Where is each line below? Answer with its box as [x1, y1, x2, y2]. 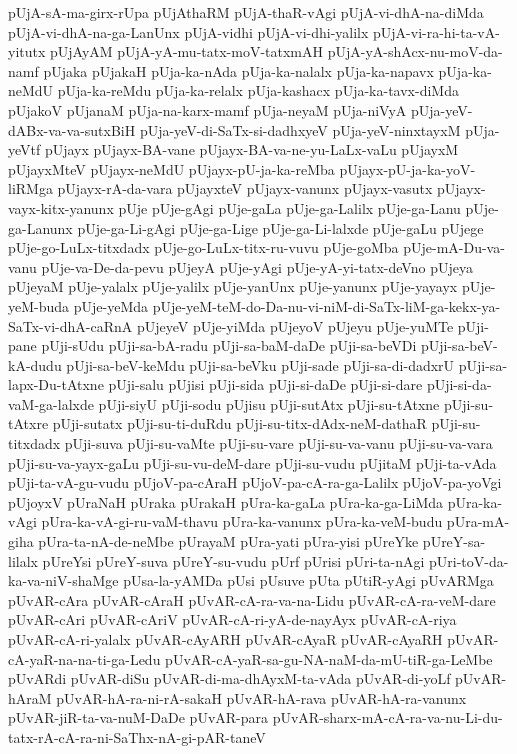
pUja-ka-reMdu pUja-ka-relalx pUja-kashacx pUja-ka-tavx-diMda [57, 80, 459, 101]
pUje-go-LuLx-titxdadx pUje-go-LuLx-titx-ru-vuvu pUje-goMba [8, 237, 399, 258]
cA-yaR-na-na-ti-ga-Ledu [8, 648, 161, 669]
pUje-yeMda [73, 295, 149, 316]
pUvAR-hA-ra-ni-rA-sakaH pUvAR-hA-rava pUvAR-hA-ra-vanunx [56, 687, 467, 708]
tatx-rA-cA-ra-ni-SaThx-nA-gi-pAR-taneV [8, 726, 266, 747]
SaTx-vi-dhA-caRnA [8, 315, 133, 336]
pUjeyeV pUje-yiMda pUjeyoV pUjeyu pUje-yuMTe [136, 315, 454, 336]
